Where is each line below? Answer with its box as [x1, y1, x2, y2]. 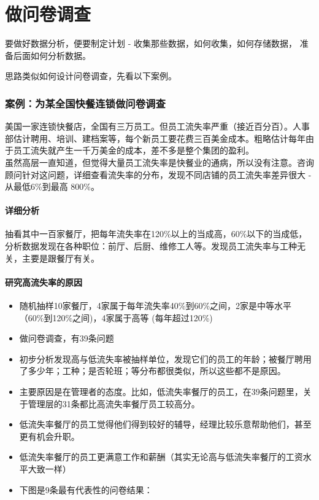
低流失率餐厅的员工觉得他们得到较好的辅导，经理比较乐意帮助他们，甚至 [19, 418, 312, 431]
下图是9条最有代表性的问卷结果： [19, 483, 153, 496]
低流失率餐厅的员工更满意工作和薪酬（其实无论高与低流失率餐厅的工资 [19, 450, 303, 463]
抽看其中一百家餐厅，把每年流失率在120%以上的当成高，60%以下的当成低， [5, 227, 307, 240]
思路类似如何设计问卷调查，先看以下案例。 [5, 69, 177, 82]
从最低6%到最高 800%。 [5, 180, 99, 193]
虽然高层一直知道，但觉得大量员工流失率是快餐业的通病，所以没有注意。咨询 [5, 155, 314, 168]
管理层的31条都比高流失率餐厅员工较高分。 [28, 397, 200, 410]
